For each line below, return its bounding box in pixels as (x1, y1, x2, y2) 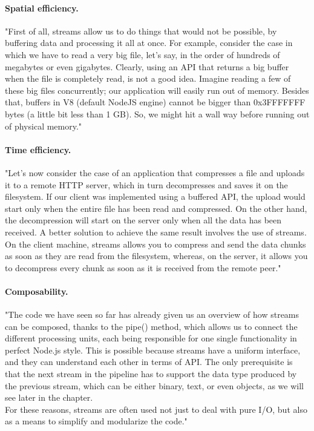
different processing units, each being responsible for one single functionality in (5, 332, 297, 344)
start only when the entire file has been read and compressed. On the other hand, (5, 202, 307, 214)
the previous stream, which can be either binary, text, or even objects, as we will (5, 379, 304, 392)
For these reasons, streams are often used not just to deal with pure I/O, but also (5, 403, 307, 415)
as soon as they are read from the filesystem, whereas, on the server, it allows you (5, 249, 308, 262)
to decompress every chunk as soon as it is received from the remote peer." (5, 261, 281, 274)
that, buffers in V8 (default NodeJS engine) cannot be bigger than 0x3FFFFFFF (5, 96, 306, 108)
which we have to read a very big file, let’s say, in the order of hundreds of (5, 48, 280, 61)
